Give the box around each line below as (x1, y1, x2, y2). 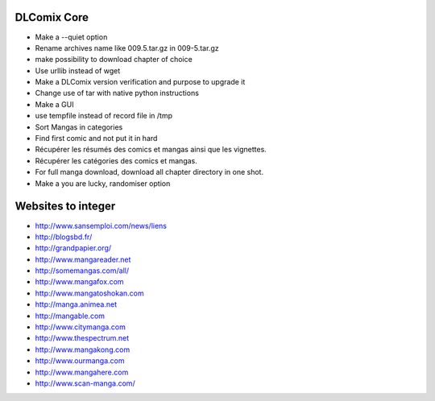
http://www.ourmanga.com (35, 356, 125, 366)
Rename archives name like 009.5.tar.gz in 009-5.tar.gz (35, 43, 219, 52)
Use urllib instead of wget (35, 65, 121, 76)
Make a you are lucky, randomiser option (35, 178, 171, 188)
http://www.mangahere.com (35, 367, 129, 377)
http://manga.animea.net (35, 300, 118, 309)
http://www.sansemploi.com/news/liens (35, 221, 168, 230)
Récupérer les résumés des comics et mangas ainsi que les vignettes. (35, 145, 267, 155)
